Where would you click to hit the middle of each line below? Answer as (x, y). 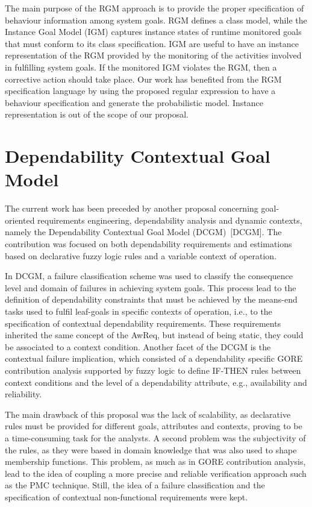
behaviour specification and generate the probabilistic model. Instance (134, 102)
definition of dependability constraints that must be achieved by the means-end (151, 299)
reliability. (23, 394)
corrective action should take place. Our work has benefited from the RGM (143, 79)
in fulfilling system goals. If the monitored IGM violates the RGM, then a (141, 67)
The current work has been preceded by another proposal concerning (132, 208)
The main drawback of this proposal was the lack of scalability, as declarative (148, 414)
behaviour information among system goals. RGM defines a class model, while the (156, 20)
